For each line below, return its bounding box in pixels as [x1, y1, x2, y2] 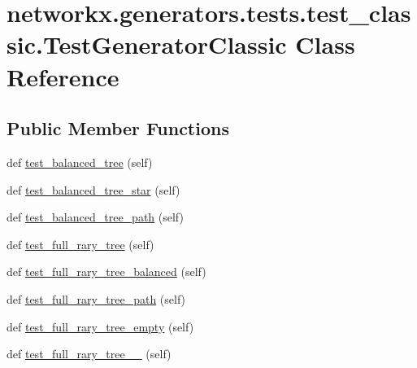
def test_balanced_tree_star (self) [7, 181, 180, 198]
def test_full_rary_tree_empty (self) [7, 318, 194, 335]
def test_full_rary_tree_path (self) [7, 290, 186, 307]
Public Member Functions [7, 116, 229, 141]
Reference [7, 59, 119, 93]
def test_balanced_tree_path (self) [7, 208, 184, 226]
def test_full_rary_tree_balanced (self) [7, 263, 206, 280]
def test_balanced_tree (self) [7, 153, 153, 170]
